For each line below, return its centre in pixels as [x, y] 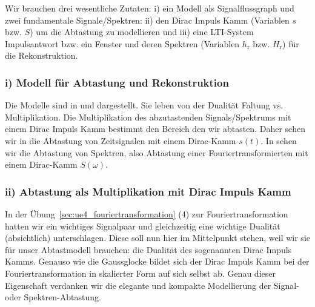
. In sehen [279, 140]
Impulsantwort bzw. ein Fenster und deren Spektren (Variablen [122, 43]
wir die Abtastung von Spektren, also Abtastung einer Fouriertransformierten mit [157, 152]
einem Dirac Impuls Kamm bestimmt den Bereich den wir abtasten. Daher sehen [155, 129]
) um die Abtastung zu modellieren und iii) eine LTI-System [142, 32]
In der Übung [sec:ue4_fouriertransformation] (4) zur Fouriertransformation [147, 213]
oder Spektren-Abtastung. [53, 297]
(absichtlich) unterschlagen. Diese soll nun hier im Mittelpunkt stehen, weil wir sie [157, 238]
